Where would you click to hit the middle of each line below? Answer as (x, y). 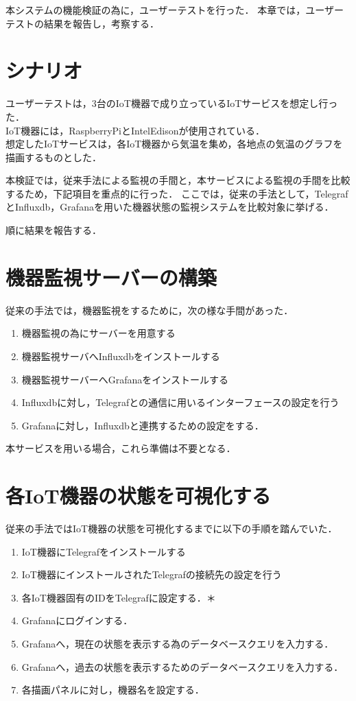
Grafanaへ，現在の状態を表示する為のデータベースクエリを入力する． (178, 644)
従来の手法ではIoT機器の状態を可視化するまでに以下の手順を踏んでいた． (171, 528)
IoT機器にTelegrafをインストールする (104, 551)
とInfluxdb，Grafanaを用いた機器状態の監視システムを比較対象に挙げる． (170, 207)
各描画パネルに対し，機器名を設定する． (113, 690)
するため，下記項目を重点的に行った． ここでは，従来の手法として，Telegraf (177, 193)
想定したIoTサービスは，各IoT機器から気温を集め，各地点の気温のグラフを (174, 144)
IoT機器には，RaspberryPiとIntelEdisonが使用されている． (135, 130)
